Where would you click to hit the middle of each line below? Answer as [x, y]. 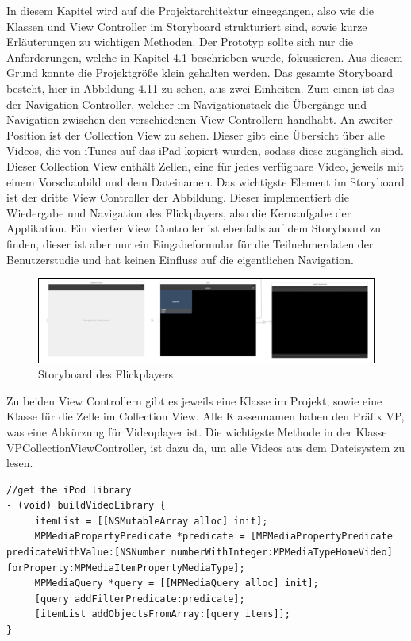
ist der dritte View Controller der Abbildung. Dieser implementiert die [178, 197]
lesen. [20, 463]
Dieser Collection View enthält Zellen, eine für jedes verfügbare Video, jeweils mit [205, 165]
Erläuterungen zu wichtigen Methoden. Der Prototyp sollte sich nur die [180, 42]
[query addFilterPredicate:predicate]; [140, 599]
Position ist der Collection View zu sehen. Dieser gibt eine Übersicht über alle [196, 134]
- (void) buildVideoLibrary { [86, 506]
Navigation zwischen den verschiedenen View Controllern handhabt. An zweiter [200, 119]
